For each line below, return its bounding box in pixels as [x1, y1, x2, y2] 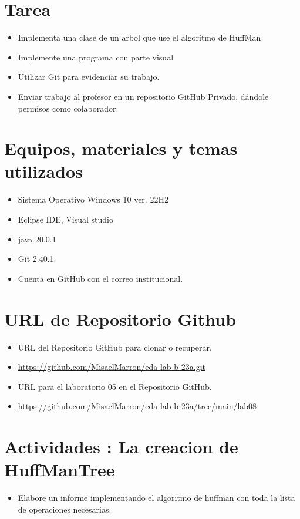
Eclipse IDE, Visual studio [18, 213, 114, 225]
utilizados [4, 159, 83, 183]
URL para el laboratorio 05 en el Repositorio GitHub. [18, 380, 212, 392]
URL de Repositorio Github [4, 306, 237, 331]
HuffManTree [4, 457, 115, 481]
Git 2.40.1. [18, 252, 56, 265]
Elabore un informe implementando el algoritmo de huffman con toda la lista [18, 491, 295, 504]
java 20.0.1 [18, 232, 56, 245]
